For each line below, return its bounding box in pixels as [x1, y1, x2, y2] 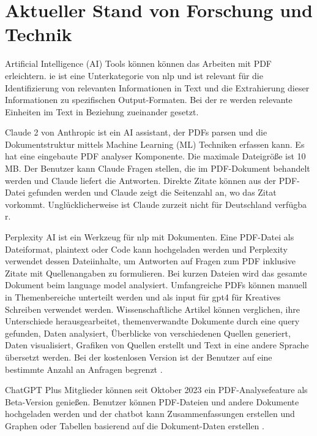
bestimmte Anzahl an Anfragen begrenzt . [5, 362, 163, 375]
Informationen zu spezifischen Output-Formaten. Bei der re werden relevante [5, 93, 293, 106]
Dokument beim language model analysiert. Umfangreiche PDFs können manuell [5, 278, 307, 291]
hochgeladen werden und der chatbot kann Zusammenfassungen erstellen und [5, 407, 295, 420]
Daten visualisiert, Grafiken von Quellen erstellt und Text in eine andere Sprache [5, 338, 309, 351]
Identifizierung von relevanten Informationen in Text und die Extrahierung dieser [5, 81, 310, 94]
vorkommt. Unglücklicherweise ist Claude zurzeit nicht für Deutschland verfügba [5, 197, 307, 210]
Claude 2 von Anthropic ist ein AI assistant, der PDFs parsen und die [5, 126, 267, 139]
